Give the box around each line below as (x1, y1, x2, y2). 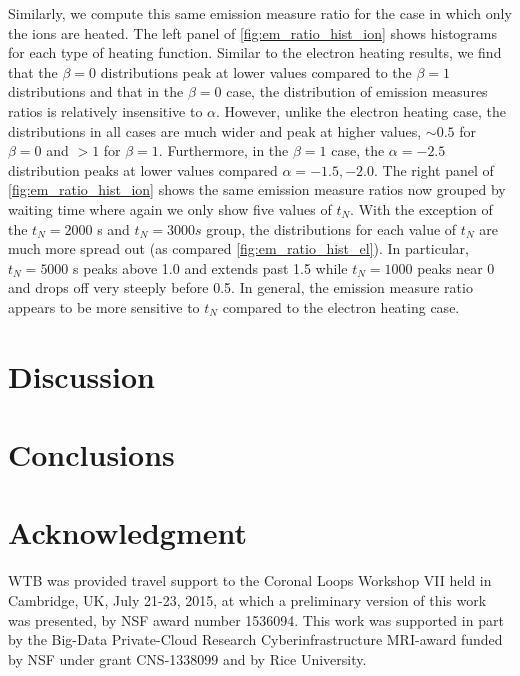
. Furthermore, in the (158, 140, 289, 161)
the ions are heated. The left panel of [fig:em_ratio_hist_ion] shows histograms (8, 22, 498, 43)
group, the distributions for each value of (206, 218, 457, 239)
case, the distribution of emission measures (226, 81, 488, 102)
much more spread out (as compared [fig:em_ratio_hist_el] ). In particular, (8, 238, 469, 259)
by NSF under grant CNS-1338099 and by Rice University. (8, 648, 367, 669)
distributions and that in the (8, 81, 184, 102)
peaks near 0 (417, 257, 495, 278)
